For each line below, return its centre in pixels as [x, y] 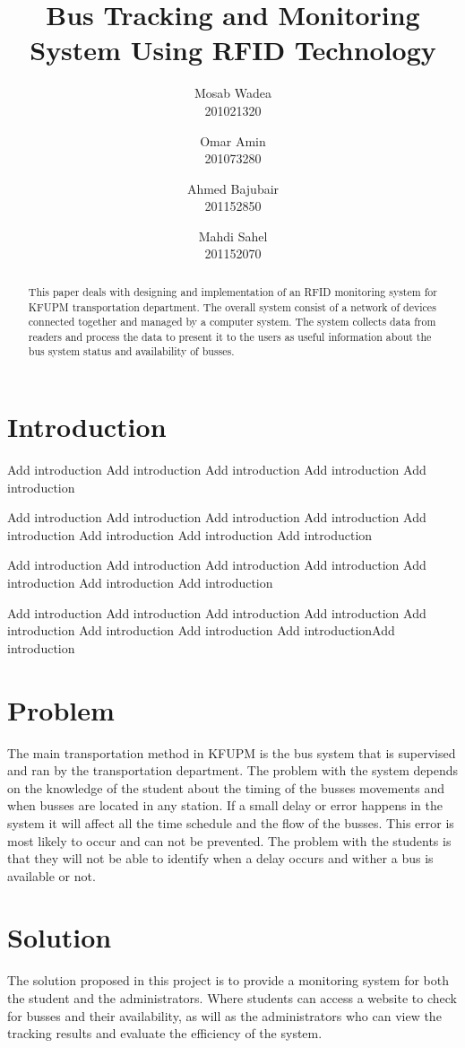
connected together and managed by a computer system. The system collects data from [232, 322]
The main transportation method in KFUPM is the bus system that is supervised [232, 752]
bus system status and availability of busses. [131, 351]
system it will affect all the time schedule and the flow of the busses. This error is [231, 822]
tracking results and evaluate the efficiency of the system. [165, 1033]
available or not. [52, 875]
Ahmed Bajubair [233, 188]
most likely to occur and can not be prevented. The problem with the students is [229, 840]
